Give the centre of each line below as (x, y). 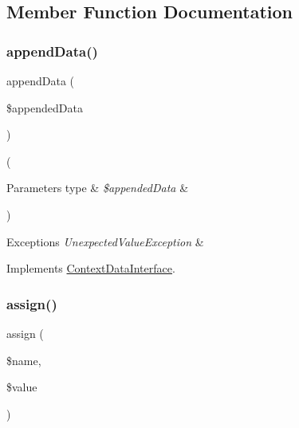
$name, (24, 360)
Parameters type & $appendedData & (98, 188)
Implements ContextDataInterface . (91, 268)
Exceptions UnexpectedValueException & (105, 241)
